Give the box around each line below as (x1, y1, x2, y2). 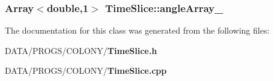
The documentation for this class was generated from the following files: (5, 24, 270, 37)
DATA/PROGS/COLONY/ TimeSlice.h (5, 44, 157, 56)
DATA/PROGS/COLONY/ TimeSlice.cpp (5, 64, 167, 77)
